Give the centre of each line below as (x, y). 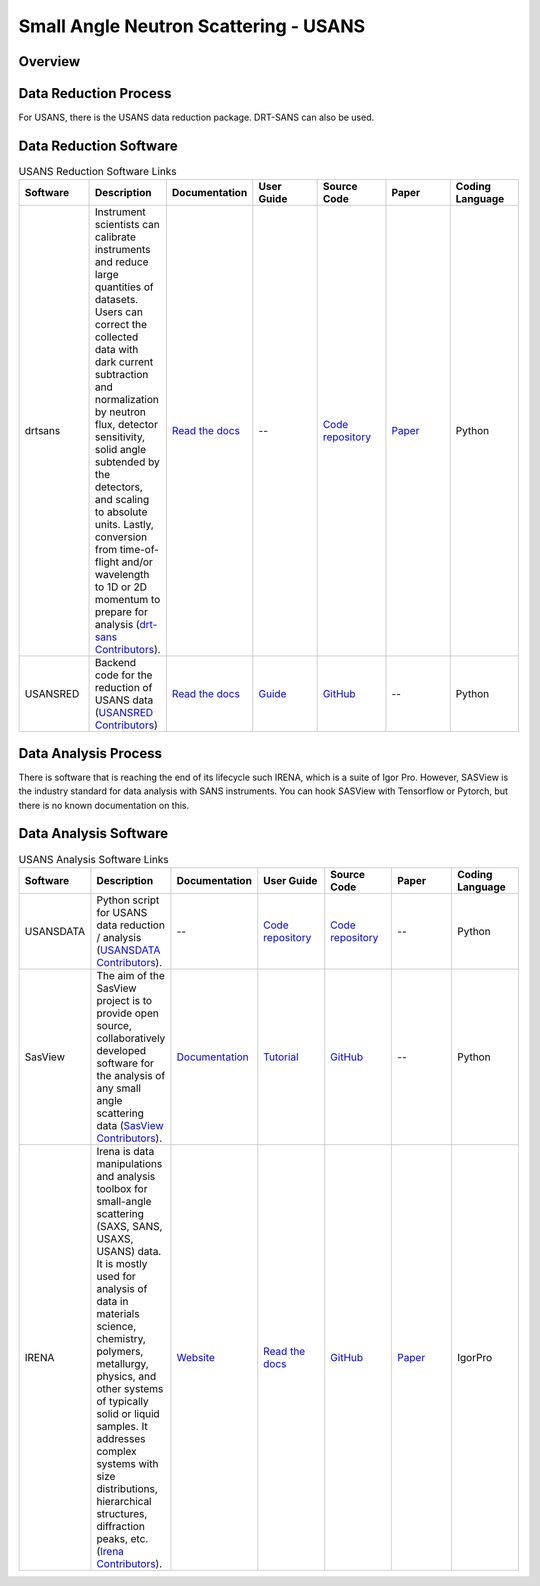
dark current (124, 362)
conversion (121, 537)
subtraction (121, 375)
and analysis (126, 1176)
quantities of (124, 287)
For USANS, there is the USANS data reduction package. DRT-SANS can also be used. (196, 117)
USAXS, (115, 1238)
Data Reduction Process (95, 93)
